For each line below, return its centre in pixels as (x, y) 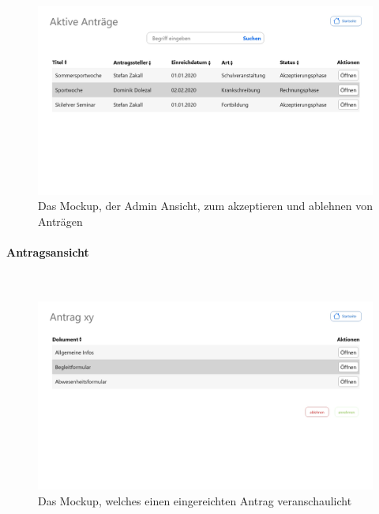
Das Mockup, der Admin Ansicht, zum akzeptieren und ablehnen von (205, 206)
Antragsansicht (48, 251)
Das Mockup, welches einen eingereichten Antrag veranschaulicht (195, 500)
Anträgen (60, 221)
